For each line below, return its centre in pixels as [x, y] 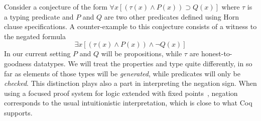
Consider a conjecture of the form [56, 7]
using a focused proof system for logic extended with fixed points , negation [121, 93]
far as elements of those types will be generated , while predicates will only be [122, 73]
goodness [18, 63]
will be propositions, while [142, 53]
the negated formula [35, 36]
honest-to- [217, 53]
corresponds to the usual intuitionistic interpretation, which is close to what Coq [128, 103]
